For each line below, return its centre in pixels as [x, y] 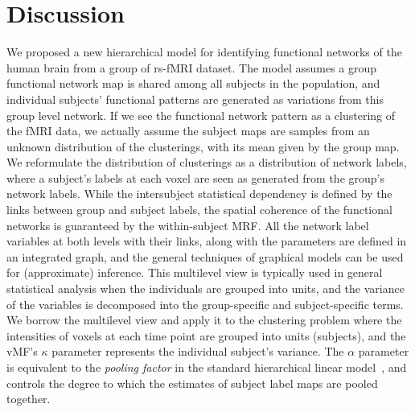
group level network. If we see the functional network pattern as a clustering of [201, 115]
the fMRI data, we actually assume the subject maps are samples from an [188, 131]
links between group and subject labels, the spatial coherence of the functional [199, 210]
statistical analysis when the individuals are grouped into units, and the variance [205, 288]
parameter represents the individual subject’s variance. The [198, 351]
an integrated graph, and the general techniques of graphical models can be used [205, 256]
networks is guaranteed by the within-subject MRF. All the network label [188, 225]
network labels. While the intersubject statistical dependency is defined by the [199, 194]
